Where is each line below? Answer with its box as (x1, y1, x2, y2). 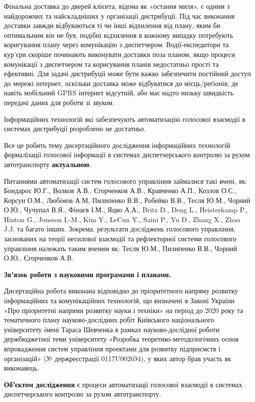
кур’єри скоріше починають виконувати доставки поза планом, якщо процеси (4, 49, 235, 59)
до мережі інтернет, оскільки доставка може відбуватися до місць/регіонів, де (4, 78, 238, 88)
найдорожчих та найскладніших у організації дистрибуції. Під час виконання (4, 10, 235, 21)
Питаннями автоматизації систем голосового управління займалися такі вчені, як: (4, 175, 248, 186)
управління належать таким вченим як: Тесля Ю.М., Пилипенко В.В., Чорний (4, 243, 237, 253)
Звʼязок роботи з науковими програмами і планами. (4, 269, 171, 279)
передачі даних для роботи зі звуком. (4, 97, 114, 107)
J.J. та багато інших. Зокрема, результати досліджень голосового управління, (4, 224, 236, 234)
